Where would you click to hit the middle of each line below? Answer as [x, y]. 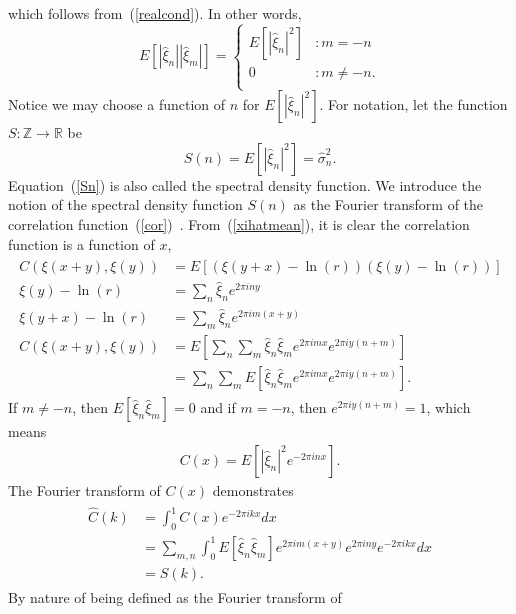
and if [218, 407]
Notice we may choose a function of [117, 104]
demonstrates [253, 489]
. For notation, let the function [413, 104]
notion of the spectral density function [125, 204]
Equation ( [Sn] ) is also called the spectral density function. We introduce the [245, 184]
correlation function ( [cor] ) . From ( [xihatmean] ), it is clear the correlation [239, 223]
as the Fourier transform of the [388, 204]
